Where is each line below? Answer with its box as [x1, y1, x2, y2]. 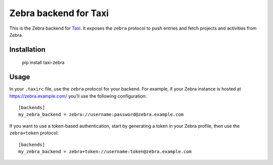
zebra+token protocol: [9, 130, 59, 136]
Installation [9, 45, 45, 54]
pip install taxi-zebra [22, 59, 65, 65]
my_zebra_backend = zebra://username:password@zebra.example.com [18, 112, 184, 118]
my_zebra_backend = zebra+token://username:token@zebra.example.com [18, 148, 192, 154]
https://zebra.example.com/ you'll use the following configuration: [9, 93, 147, 99]
